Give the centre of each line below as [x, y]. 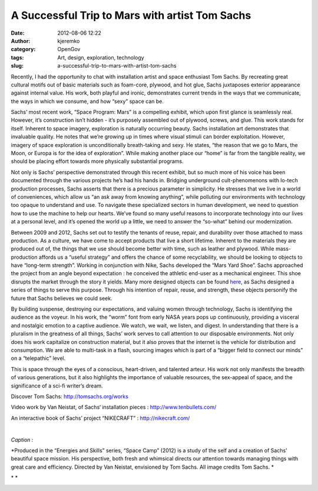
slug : [17, 66]
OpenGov [69, 49]
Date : [18, 33]
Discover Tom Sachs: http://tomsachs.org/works [70, 396]
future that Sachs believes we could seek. [62, 298]
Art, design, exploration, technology [101, 57]
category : [23, 49]
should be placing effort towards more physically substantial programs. [97, 161]
